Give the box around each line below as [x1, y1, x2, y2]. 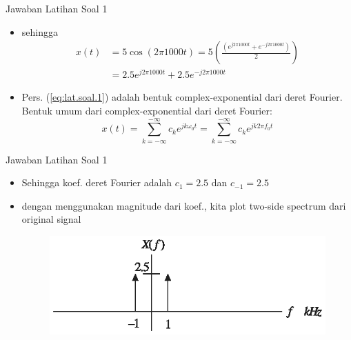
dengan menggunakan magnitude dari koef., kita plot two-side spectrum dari [21, 198, 346, 212]
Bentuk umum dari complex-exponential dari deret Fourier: [21, 103, 272, 117]
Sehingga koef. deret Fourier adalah [21, 175, 172, 190]
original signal [21, 212, 81, 226]
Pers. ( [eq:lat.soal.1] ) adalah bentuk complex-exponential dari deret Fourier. [21, 90, 343, 104]
